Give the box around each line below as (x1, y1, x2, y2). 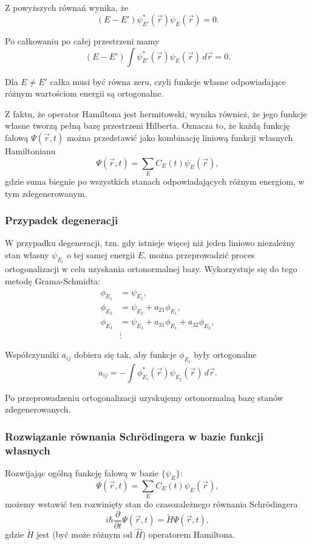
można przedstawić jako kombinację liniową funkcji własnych (66, 131, 293, 144)
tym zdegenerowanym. (5, 187, 87, 199)
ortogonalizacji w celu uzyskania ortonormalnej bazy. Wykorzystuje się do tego (5, 262, 297, 275)
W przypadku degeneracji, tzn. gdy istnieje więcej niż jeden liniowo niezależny (5, 236, 296, 249)
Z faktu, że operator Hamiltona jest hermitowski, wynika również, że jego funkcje (5, 107, 307, 120)
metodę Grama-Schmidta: (5, 275, 101, 287)
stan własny (5, 248, 49, 261)
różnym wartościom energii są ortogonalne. (5, 87, 164, 100)
